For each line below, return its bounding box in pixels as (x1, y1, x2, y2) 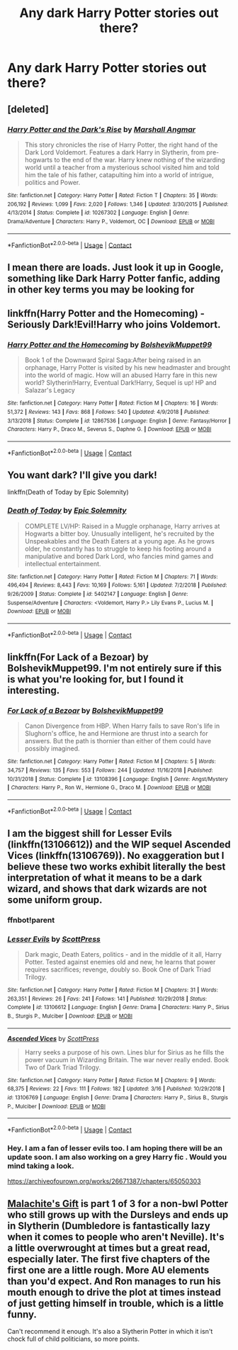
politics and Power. (24, 178, 81, 186)
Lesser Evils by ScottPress (7, 934, 101, 944)
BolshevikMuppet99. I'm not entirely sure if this (7, 662, 222, 674)
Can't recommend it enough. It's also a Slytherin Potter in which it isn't (7, 1327, 213, 1336)
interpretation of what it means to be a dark (7, 872, 203, 884)
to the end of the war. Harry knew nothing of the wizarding (54, 155, 225, 164)
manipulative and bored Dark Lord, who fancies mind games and (24, 551, 214, 561)
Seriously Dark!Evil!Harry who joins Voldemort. (7, 318, 221, 330)
